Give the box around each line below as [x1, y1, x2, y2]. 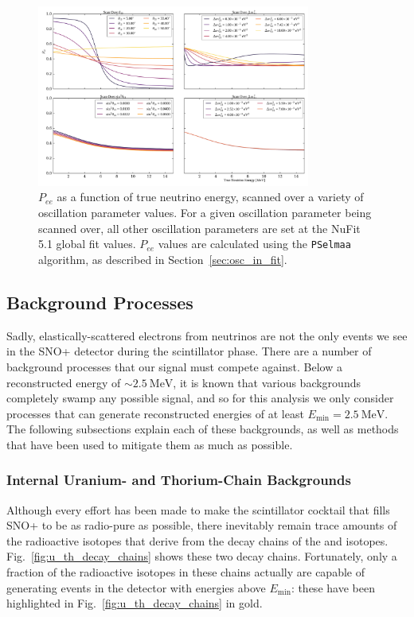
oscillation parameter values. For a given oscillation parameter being [38, 204, 372, 221]
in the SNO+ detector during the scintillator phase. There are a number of [6, 343, 372, 359]
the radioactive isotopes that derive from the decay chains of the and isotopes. [6, 532, 389, 549]
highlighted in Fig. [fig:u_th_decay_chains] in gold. [6, 595, 263, 611]
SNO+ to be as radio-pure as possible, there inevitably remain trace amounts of [6, 517, 397, 534]
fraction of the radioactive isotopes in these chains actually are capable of [6, 564, 365, 580]
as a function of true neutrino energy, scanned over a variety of [57, 188, 364, 205]
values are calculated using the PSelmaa [158, 235, 351, 252]
